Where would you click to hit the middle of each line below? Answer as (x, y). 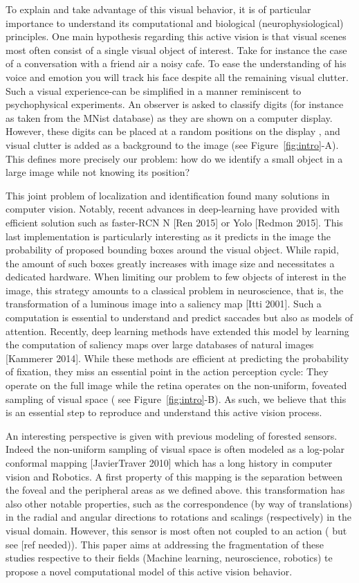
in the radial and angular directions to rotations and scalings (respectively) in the (178, 517)
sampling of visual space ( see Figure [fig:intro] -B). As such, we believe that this (176, 398)
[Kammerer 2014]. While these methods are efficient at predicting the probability (177, 358)
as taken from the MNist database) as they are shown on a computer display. (169, 117)
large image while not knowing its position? (98, 172)
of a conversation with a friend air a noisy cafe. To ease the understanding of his (176, 63)
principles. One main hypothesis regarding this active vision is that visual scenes (176, 36)
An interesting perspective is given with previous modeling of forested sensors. (172, 435)
